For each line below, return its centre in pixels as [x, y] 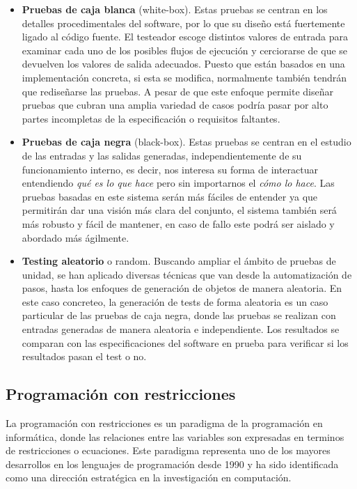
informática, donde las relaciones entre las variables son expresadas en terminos [175, 436]
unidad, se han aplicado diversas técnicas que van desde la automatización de [187, 274]
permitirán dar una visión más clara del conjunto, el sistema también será [179, 210]
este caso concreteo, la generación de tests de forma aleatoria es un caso [175, 301]
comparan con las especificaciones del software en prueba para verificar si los [185, 342]
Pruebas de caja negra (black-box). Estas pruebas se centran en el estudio [187, 142]
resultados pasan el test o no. [84, 356]
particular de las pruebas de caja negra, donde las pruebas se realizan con [179, 315]
